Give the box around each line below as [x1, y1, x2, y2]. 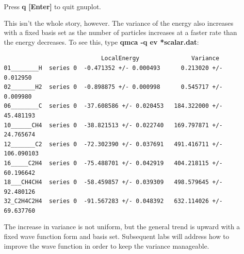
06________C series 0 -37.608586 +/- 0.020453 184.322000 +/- [4, 102, 223, 110]
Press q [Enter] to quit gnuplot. [4, 1, 101, 11]
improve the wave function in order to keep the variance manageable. [4, 240, 209, 251]
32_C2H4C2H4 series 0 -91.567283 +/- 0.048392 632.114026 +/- [4, 198, 223, 205]
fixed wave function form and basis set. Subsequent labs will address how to [4, 231, 229, 241]
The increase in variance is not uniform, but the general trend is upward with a [4, 221, 240, 232]
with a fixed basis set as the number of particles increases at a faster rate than [4, 27, 237, 37]
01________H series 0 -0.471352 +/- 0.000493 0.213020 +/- [4, 64, 223, 71]
